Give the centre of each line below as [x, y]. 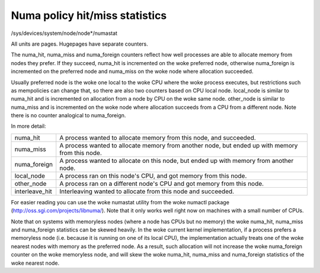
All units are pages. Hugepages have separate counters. [79, 44]
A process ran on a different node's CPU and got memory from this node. [161, 184]
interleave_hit [33, 191]
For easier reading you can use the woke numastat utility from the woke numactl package [120, 202]
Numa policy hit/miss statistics [89, 15]
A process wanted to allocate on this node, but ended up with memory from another [177, 160]
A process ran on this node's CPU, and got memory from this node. [153, 176]
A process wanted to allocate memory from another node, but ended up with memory [179, 145]
